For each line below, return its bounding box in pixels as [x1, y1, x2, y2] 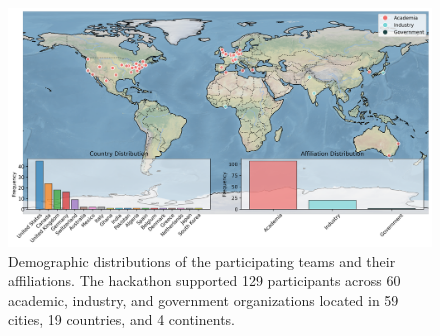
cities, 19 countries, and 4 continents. [8, 309, 235, 330]
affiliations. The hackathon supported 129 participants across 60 [8, 270, 401, 291]
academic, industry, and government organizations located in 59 [8, 289, 399, 310]
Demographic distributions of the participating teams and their [8, 250, 396, 271]
